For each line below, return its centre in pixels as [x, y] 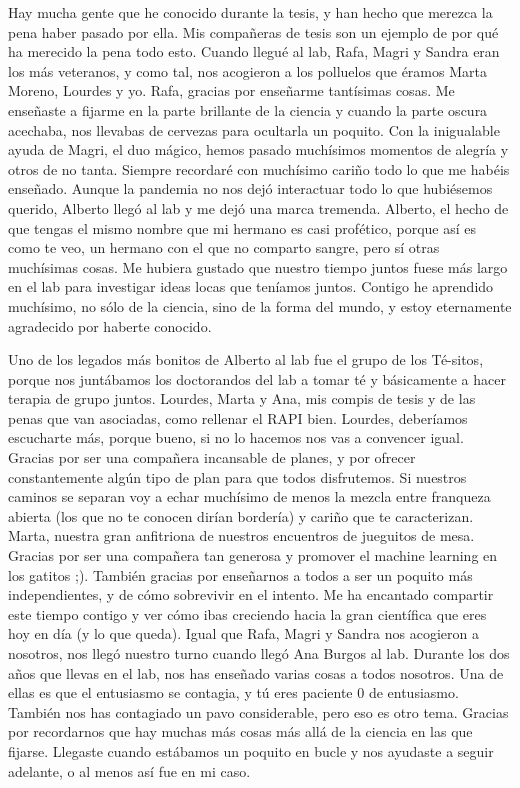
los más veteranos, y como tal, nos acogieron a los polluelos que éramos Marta [247, 70]
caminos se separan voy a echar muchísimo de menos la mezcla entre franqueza [249, 496]
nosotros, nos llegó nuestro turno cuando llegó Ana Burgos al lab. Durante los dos [259, 653]
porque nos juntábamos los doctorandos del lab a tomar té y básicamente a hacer [257, 378]
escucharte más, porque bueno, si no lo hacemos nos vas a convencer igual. [236, 437]
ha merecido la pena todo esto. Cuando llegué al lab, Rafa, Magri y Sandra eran [254, 51]
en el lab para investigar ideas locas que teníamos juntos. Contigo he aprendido [251, 286]
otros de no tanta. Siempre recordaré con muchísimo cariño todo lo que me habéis [259, 168]
